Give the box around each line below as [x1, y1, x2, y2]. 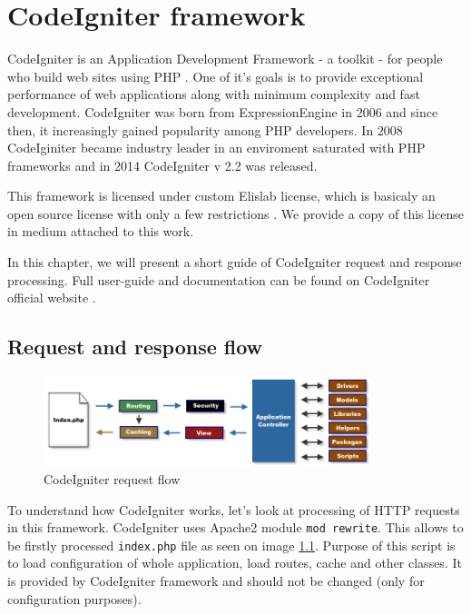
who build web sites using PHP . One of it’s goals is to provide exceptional [7, 66, 424, 85]
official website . [7, 288, 96, 307]
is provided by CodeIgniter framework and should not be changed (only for [7, 571, 425, 590]
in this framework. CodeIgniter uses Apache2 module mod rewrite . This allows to [7, 518, 464, 537]
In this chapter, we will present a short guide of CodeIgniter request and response [7, 253, 462, 272]
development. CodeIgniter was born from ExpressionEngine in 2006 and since [7, 102, 438, 121]
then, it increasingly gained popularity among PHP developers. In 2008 [7, 120, 403, 139]
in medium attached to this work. [7, 222, 194, 241]
